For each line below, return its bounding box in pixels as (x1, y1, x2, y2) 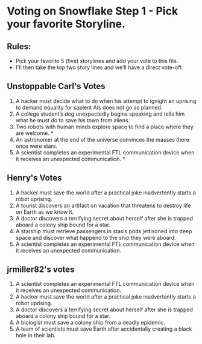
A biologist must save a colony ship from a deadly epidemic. (15, 319, 165, 326)
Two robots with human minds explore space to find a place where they (15, 123, 194, 130)
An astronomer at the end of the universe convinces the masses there (15, 136, 189, 143)
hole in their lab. (15, 332, 56, 339)
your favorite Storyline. (7, 17, 126, 31)
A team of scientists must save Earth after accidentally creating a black (15, 325, 192, 332)
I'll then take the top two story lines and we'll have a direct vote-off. (15, 64, 183, 71)
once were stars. (15, 142, 58, 150)
